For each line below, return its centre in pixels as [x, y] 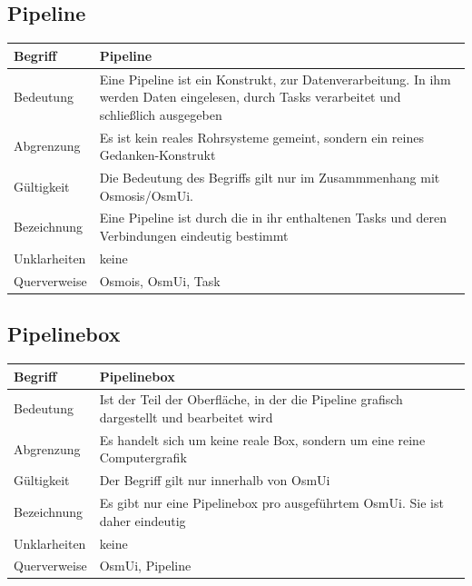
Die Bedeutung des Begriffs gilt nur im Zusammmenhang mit [270, 178]
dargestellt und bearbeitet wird [186, 417]
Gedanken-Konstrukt [157, 155]
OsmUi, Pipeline [145, 566]
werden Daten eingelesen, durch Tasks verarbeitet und [250, 97]
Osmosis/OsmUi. [146, 195]
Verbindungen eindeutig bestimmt [194, 236]
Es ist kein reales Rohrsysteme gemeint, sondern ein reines [261, 137]
